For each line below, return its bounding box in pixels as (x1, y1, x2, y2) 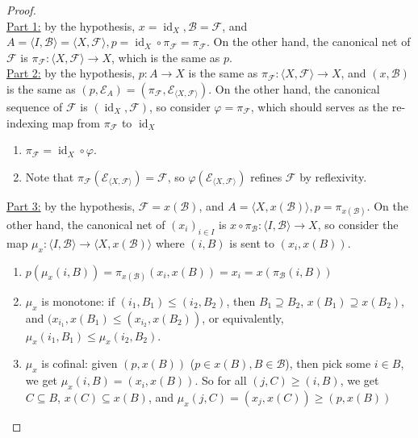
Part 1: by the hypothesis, (6, 17, 136, 34)
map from (52, 114, 100, 131)
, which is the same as (111, 48, 220, 65)
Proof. (6, 2, 36, 18)
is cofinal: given (41, 355, 118, 372)
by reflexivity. (299, 168, 367, 185)
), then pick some (285, 355, 371, 372)
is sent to (229, 234, 275, 251)
